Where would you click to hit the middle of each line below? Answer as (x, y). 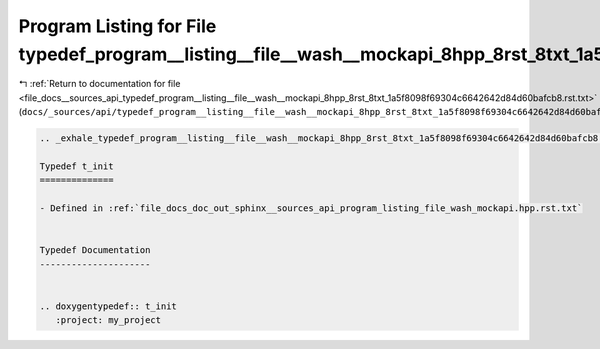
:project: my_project (108, 320)
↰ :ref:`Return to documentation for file (99, 84)
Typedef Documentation (95, 250)
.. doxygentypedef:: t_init (108, 306)
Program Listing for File (117, 26)
